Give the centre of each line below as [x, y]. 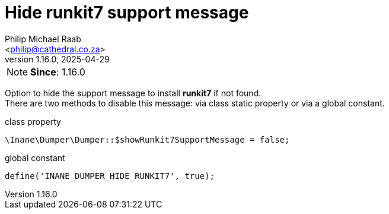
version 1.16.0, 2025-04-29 [57, 59]
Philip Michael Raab [43, 39]
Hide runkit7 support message [127, 12]
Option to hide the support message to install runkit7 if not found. [133, 93]
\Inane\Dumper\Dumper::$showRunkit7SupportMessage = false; [147, 139]
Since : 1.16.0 [58, 72]
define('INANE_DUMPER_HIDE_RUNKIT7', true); [110, 176]
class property [33, 121]
